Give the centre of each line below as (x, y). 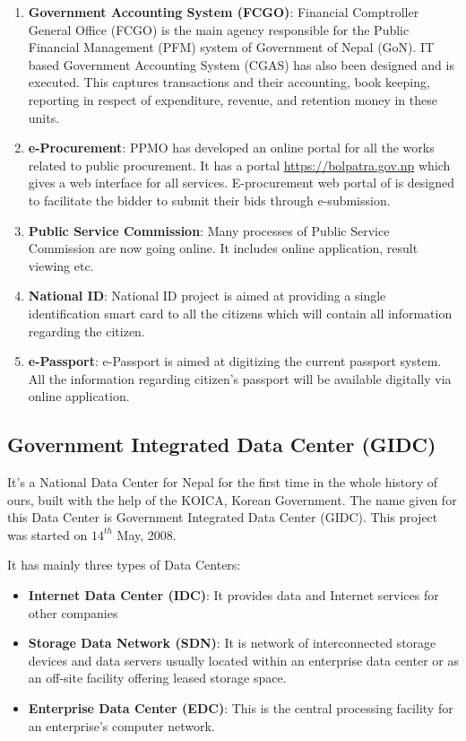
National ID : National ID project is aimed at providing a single (207, 296)
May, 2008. (147, 534)
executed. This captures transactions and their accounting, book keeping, (229, 82)
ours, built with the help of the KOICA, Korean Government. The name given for (232, 499)
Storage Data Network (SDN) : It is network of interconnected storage (232, 643)
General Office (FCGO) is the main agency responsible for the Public (219, 29)
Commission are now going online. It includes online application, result (223, 248)
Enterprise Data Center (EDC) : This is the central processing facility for (241, 708)
